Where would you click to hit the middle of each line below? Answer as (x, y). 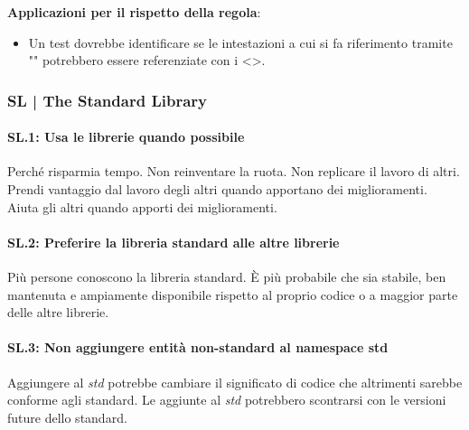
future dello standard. (67, 417)
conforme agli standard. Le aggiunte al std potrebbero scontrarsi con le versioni (227, 400)
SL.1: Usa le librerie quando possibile (126, 137)
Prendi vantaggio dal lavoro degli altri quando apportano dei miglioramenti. (217, 189)
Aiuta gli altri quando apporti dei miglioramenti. (142, 206)
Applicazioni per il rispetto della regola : (134, 12)
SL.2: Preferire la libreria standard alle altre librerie (174, 242)
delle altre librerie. (58, 312)
